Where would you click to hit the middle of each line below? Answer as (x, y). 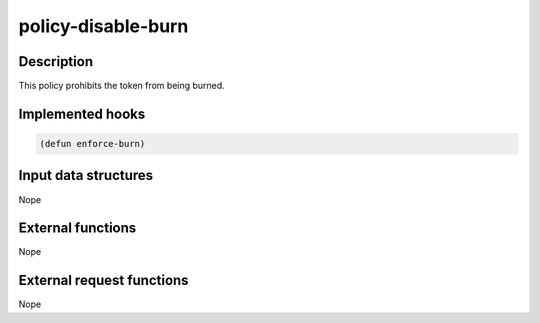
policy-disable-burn (103, 26)
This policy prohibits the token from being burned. (121, 86)
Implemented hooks (82, 113)
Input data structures (86, 175)
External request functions (103, 280)
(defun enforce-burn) (92, 144)
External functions (77, 228)
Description (56, 61)
